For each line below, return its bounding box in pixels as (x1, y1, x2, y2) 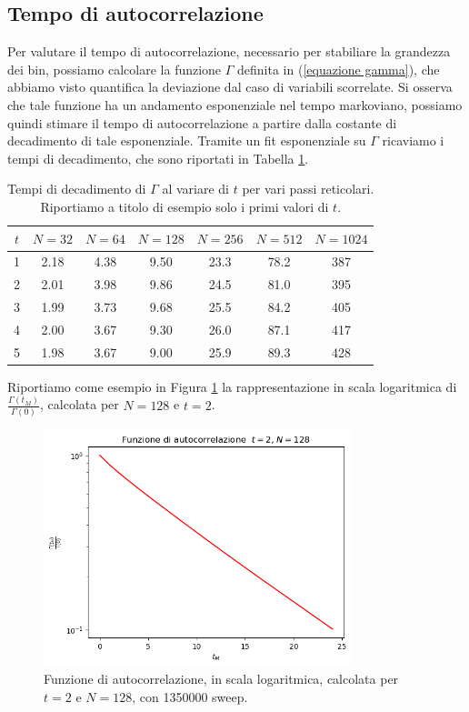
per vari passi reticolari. (242, 179, 374, 198)
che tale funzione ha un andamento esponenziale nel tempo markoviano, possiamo (7, 95, 463, 114)
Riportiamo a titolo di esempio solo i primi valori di (40, 196, 329, 216)
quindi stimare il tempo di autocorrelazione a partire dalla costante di (7, 113, 397, 132)
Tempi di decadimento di (7, 179, 146, 198)
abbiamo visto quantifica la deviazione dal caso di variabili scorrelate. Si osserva (7, 77, 453, 96)
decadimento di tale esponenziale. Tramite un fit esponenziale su (7, 131, 366, 150)
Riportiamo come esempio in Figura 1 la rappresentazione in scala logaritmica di (7, 376, 457, 396)
